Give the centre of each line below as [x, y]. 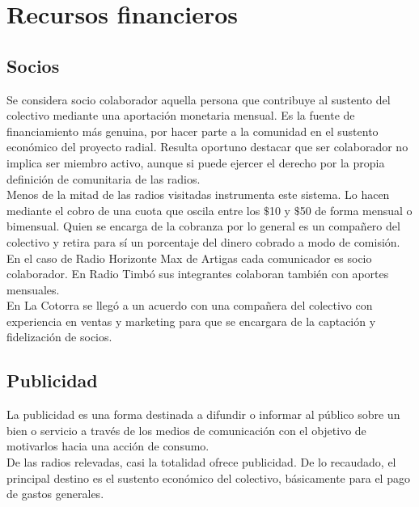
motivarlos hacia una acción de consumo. [108, 446]
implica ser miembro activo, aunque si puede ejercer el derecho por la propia [196, 162]
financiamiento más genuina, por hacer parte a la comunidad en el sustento [193, 131]
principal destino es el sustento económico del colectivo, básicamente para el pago [208, 477]
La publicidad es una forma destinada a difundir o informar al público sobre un [203, 414]
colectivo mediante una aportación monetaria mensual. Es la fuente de [181, 115]
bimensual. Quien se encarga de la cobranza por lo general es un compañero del [203, 226]
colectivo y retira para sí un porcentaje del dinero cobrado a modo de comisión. [203, 241]
